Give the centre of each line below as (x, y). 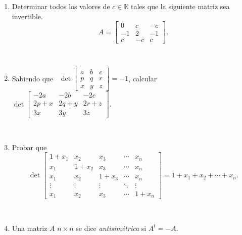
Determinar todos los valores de (61, 6)
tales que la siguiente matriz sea (180, 6)
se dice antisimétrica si (111, 228)
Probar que (29, 147)
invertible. (27, 16)
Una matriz (30, 228)
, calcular (143, 78)
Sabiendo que (33, 78)
